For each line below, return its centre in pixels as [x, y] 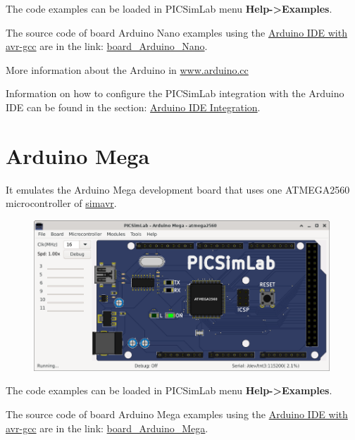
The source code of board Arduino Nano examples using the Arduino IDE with [176, 32]
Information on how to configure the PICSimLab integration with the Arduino [175, 93]
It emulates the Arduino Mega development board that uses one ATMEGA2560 [178, 189]
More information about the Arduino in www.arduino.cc [127, 69]
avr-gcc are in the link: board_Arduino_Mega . [107, 428]
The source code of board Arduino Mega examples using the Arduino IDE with [177, 414]
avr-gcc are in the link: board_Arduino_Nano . [107, 46]
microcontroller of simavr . [61, 203]
